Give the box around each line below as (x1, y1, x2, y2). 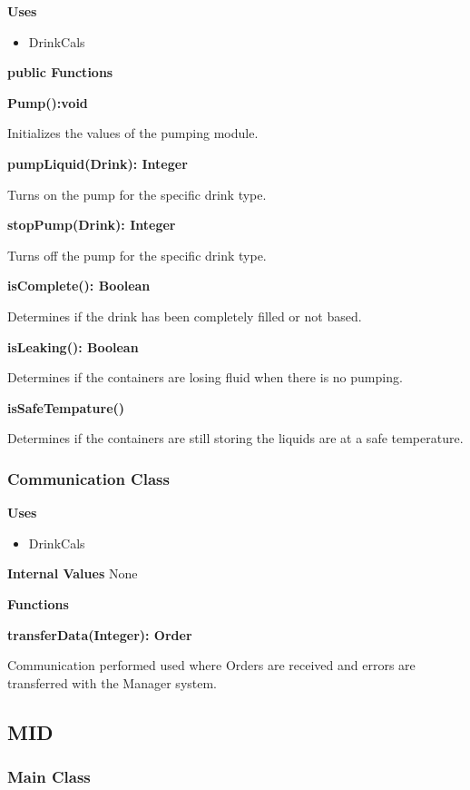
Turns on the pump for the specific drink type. (7, 184, 267, 203)
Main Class (7, 765, 91, 787)
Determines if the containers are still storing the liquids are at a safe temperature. (7, 429, 464, 448)
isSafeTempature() (7, 398, 125, 417)
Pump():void (7, 93, 88, 112)
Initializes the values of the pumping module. (7, 123, 259, 143)
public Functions (7, 63, 113, 82)
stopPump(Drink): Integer (7, 215, 176, 234)
